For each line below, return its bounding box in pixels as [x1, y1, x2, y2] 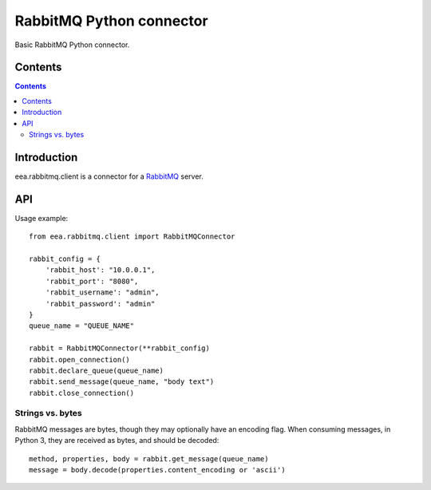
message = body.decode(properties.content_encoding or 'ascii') [29, 465, 287, 474]
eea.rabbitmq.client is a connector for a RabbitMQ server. [14, 172, 204, 181]
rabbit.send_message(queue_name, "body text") [29, 377, 215, 386]
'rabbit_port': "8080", [45, 276, 139, 286]
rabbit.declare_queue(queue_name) [29, 366, 164, 375]
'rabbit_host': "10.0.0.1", [45, 266, 156, 275]
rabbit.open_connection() [29, 355, 131, 364]
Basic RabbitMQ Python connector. [14, 40, 130, 49]
